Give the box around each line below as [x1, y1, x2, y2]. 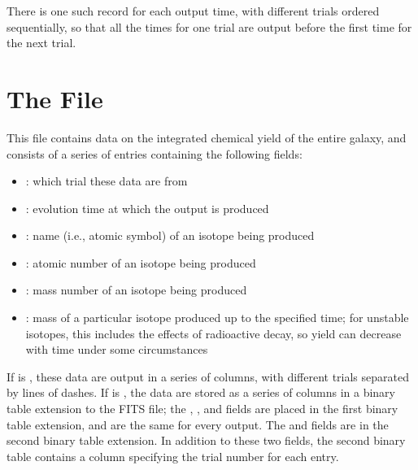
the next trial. [7, 34, 76, 51]
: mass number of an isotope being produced [25, 281, 247, 298]
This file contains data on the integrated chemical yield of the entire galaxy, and [7, 128, 407, 146]
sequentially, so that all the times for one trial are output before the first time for [7, 18, 412, 35]
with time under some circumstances [25, 341, 208, 358]
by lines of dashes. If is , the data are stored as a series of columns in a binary [7, 384, 395, 401]
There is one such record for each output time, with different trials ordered [7, 2, 380, 19]
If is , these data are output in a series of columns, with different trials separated [7, 368, 409, 385]
